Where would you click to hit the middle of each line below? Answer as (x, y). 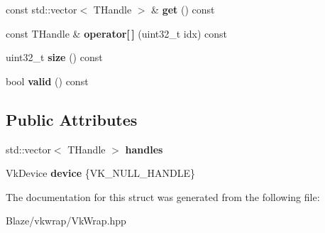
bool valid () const (47, 81)
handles (144, 149)
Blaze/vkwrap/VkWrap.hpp (66, 221)
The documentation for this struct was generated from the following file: (163, 196)
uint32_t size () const (54, 57)
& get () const (183, 9)
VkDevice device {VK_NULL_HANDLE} (101, 173)
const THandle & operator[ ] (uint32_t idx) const (116, 33)
